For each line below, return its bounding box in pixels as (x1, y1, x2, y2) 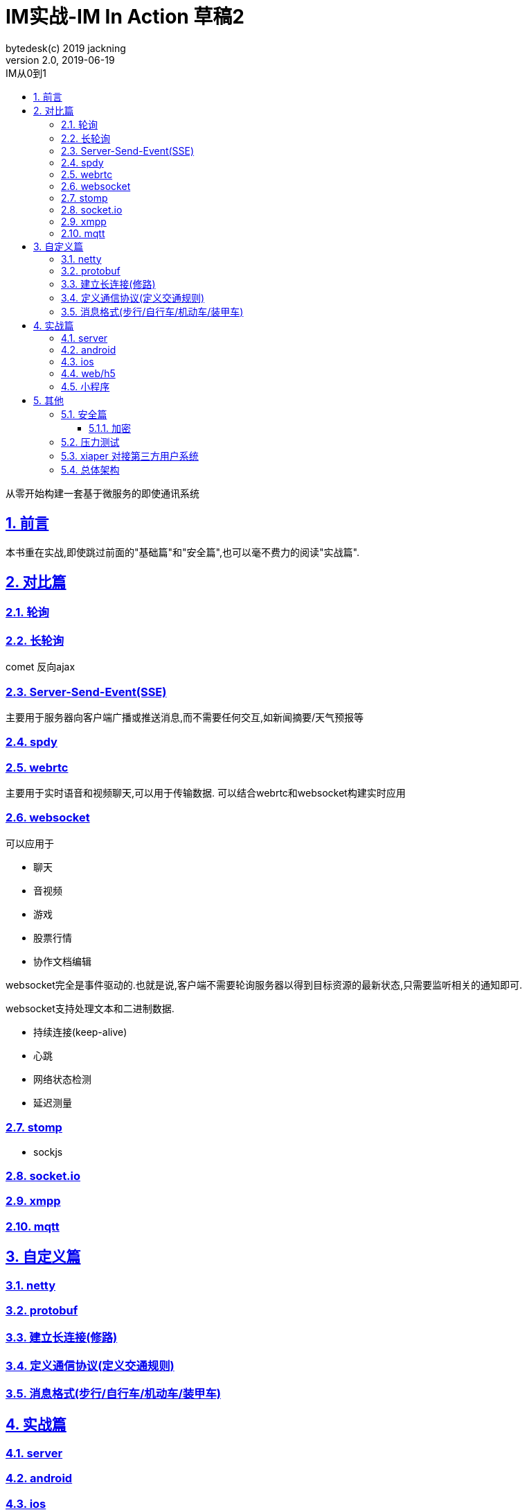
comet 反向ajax (6, 661, 75, 673)
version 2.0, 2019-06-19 (6, 53, 115, 66)
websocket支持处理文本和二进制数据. (6, 1002, 175, 1014)
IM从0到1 (6, 67, 46, 79)
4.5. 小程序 (61, 380, 110, 392)
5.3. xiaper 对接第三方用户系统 (61, 449, 199, 462)
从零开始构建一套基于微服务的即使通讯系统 (6, 487, 199, 499)
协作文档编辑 (33, 955, 91, 967)
